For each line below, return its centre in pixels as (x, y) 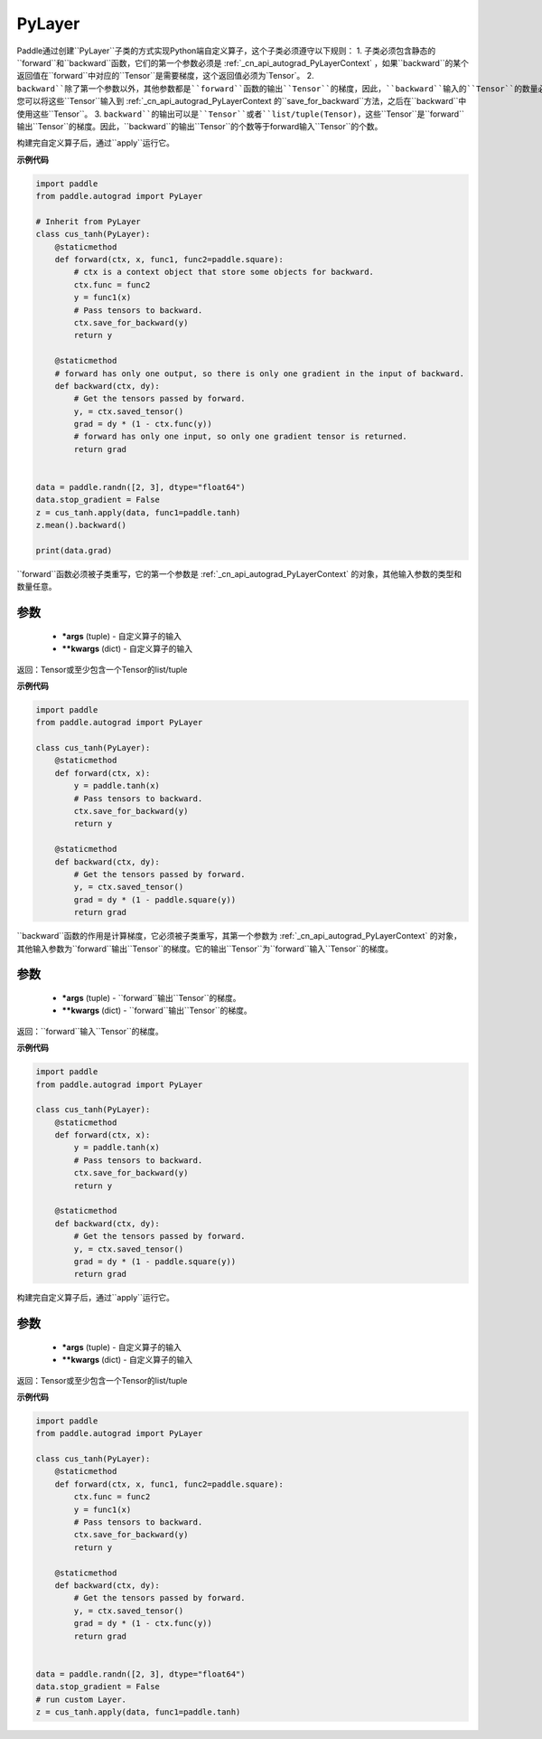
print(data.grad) (74, 550)
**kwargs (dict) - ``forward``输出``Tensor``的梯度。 (157, 1011)
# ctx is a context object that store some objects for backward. (224, 272)
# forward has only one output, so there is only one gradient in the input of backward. (260, 373)
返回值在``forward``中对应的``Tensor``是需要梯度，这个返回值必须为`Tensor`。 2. (166, 76)
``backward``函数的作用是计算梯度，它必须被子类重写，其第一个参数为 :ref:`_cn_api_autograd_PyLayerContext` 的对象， (239, 936)
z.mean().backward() (81, 525)
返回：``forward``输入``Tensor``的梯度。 (90, 1031)
